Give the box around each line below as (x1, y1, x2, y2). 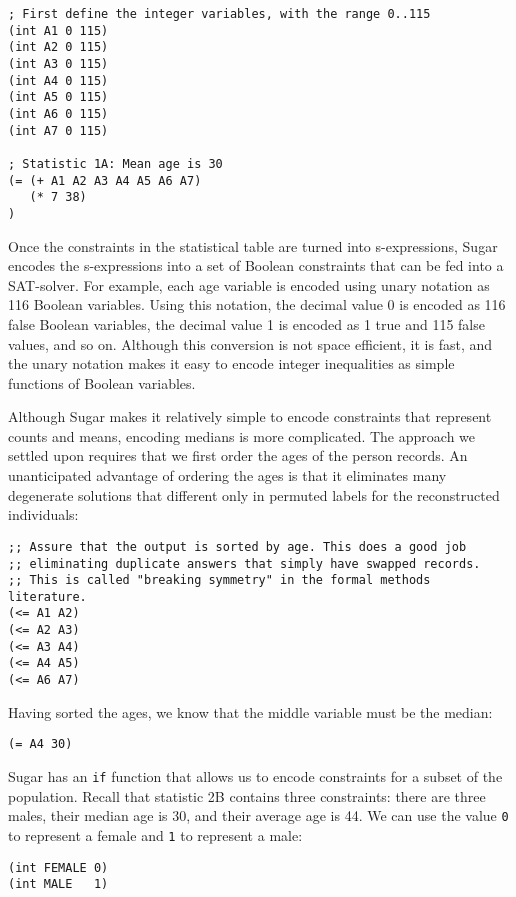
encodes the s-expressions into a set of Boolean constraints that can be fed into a (8, 255, 504, 276)
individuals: (8, 504, 79, 525)
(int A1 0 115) (8, 23, 109, 38)
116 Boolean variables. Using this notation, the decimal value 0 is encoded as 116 (8, 294, 506, 315)
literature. (8, 589, 87, 604)
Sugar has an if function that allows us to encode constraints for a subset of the (8, 766, 503, 786)
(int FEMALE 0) (8, 860, 109, 875)
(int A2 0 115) (8, 40, 109, 55)
